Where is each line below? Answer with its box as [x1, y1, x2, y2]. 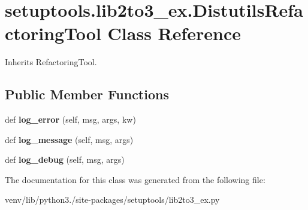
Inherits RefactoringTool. [5, 56, 97, 68]
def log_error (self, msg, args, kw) [5, 113, 136, 126]
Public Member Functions [5, 85, 169, 104]
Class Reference [107, 21, 241, 45]
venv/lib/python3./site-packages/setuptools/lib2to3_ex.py [5, 193, 220, 206]
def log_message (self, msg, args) [5, 133, 134, 145]
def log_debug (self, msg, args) [5, 153, 125, 166]
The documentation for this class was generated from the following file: [5, 173, 265, 185]
